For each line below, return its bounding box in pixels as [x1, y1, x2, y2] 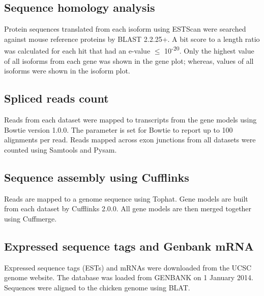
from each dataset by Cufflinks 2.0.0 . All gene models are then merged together [4, 203, 252, 214]
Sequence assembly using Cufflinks [4, 169, 189, 185]
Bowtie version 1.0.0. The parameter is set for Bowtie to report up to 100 [4, 124, 233, 135]
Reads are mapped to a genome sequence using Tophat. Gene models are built [4, 193, 248, 204]
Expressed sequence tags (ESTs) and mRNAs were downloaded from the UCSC [4, 262, 252, 273]
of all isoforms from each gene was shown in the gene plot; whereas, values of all [4, 55, 254, 66]
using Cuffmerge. [4, 213, 57, 224]
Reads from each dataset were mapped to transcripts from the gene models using [4, 114, 257, 125]
